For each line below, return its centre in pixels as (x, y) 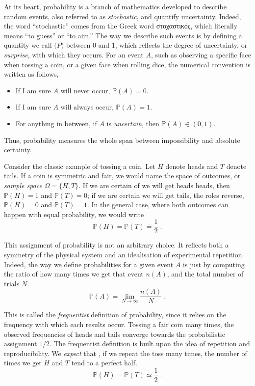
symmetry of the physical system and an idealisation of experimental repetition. (124, 254)
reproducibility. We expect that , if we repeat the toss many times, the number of (126, 353)
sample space (23, 185)
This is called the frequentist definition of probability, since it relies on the (115, 315)
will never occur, (85, 90)
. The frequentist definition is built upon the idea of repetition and (150, 344)
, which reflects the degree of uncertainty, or (181, 45)
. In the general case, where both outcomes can (158, 205)
